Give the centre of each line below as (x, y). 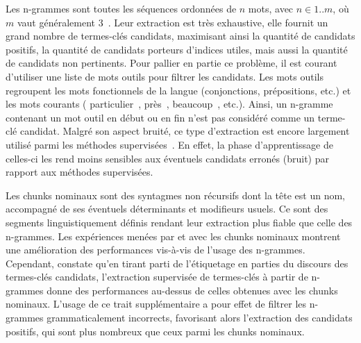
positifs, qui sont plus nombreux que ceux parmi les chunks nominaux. (155, 331)
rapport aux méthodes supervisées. (79, 172)
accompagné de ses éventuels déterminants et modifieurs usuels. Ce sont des (167, 209)
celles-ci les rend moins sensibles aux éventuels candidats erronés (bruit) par (167, 158)
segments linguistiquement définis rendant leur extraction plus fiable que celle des (179, 222)
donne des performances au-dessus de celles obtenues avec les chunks (192, 290)
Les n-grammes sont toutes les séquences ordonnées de (121, 8)
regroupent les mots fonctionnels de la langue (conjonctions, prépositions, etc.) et (178, 90)
